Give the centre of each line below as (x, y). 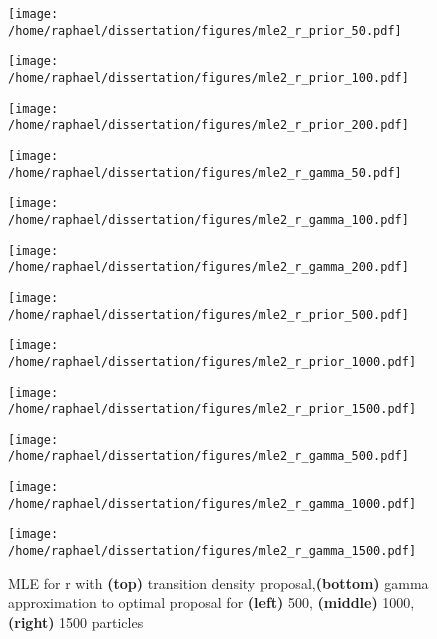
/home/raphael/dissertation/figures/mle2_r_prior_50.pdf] (205, 30)
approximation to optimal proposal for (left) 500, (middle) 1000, (211, 602)
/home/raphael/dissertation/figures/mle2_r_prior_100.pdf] (208, 77)
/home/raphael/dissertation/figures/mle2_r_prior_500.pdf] (208, 314)
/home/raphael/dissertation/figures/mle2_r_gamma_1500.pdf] (212, 551)
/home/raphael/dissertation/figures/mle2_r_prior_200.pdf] (208, 125)
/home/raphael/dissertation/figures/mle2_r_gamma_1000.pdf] (212, 503)
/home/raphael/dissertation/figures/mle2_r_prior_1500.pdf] (212, 409)
